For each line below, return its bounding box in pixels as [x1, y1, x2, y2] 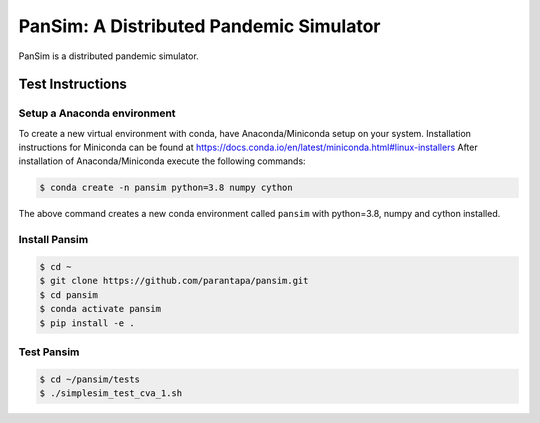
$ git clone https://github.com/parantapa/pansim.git [39, 275, 309, 287]
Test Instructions [18, 76, 127, 93]
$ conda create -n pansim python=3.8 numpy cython [39, 182, 294, 194]
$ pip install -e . [39, 317, 135, 329]
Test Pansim [18, 345, 80, 359]
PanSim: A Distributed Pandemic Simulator [18, 15, 381, 37]
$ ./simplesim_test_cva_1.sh [39, 388, 183, 399]
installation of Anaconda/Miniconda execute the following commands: [18, 155, 306, 167]
